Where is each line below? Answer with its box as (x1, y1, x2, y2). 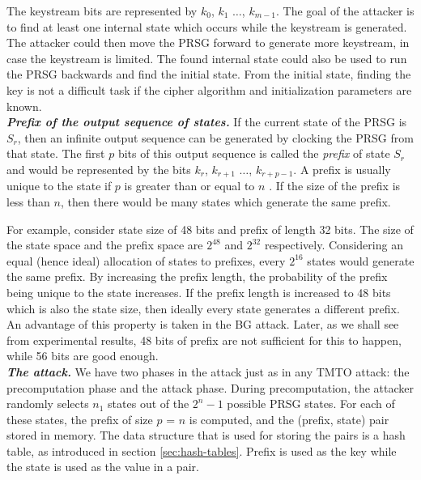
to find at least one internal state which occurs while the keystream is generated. (6, 18, 407, 35)
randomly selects (6, 395, 89, 412)
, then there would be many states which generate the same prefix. (60, 193, 391, 210)
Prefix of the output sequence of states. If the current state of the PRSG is (6, 113, 407, 130)
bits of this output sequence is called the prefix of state (117, 145, 390, 162)
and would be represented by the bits (6, 160, 191, 177)
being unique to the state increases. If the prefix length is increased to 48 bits (6, 283, 391, 300)
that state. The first (6, 145, 105, 162)
